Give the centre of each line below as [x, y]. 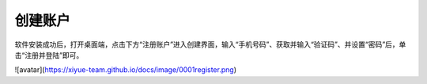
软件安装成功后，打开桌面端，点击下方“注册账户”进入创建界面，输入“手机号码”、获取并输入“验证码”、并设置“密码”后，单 [210, 44]
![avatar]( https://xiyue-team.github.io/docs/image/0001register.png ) [126, 70]
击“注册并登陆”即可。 [49, 55]
